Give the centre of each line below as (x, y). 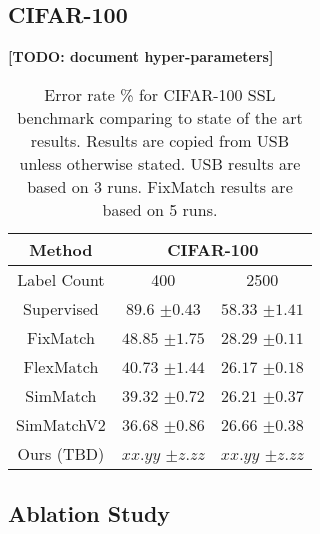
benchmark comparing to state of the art (160, 117)
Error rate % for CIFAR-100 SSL (160, 94)
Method (61, 249)
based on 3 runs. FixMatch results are (160, 186)
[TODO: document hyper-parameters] (141, 56)
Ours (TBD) (61, 453)
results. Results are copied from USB (160, 140)
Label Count (61, 279)
